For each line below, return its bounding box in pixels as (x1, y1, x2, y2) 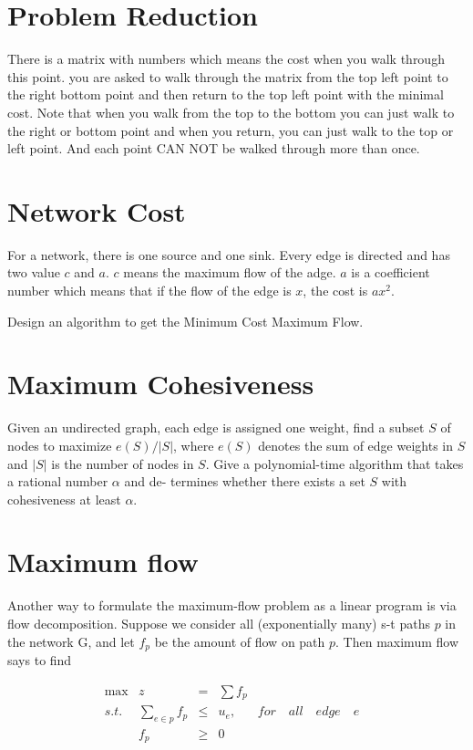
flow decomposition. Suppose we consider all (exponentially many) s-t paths (7, 614, 430, 632)
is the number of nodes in (51, 453, 194, 473)
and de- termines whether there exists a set (124, 472, 365, 491)
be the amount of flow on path (154, 631, 325, 651)
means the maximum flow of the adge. (123, 263, 336, 282)
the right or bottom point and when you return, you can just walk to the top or (7, 120, 454, 140)
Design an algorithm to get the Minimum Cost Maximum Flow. (7, 311, 364, 330)
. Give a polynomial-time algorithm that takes (205, 453, 464, 473)
